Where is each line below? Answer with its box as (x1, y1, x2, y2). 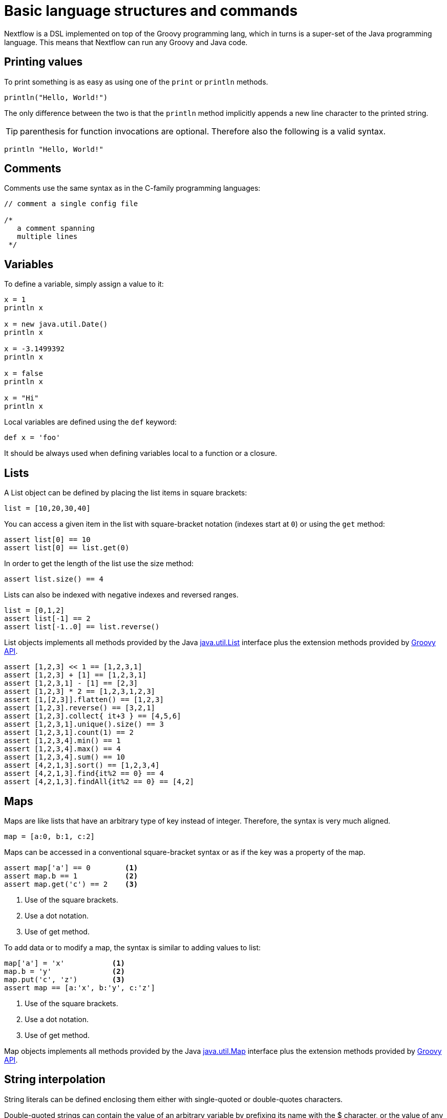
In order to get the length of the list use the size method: (4, 559, 194, 568)
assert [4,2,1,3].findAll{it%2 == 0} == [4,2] (4, 777, 194, 786)
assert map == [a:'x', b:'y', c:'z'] (4, 983, 156, 992)
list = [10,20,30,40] (4, 504, 91, 513)
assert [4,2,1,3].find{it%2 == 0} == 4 (4, 769, 164, 778)
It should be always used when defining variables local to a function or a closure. (4, 449, 278, 458)
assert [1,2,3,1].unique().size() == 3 (4, 720, 164, 729)
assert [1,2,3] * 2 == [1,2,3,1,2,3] (4, 687, 156, 696)
